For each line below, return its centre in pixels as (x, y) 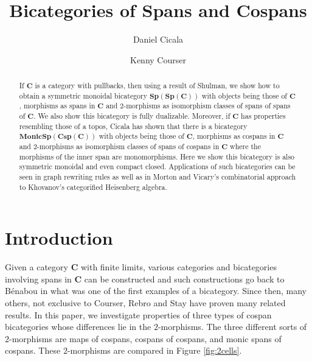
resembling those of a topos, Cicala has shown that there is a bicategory (133, 126)
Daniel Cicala (158, 39)
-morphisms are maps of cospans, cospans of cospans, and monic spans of (145, 338)
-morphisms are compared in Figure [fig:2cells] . (154, 350)
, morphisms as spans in (57, 106)
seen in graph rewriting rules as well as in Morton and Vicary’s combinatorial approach (158, 177)
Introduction (59, 238)
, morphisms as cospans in (234, 136)
